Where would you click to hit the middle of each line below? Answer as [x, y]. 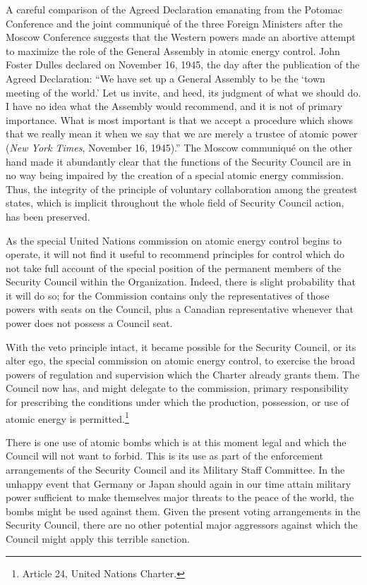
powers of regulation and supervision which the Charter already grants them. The [183, 374]
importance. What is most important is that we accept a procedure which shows [180, 119]
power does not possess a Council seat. [89, 323]
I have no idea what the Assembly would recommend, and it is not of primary [174, 106]
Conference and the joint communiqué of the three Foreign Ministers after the [174, 23]
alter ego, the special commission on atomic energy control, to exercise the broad [181, 361]
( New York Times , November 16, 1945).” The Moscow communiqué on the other [179, 147]
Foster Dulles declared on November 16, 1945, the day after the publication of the [183, 64]
